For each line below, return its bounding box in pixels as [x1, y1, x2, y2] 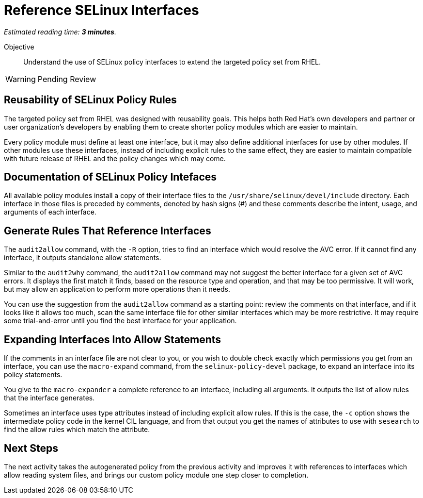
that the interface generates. [4, 394, 95, 402]
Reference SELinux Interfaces [4, 2, 199, 18]
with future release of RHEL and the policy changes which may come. [4, 154, 226, 163]
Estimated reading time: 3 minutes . [4, 27, 116, 36]
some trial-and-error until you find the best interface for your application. [4, 316, 237, 325]
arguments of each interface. [4, 208, 96, 216]
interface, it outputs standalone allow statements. [4, 253, 161, 262]
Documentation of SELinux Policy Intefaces [4, 171, 217, 183]
